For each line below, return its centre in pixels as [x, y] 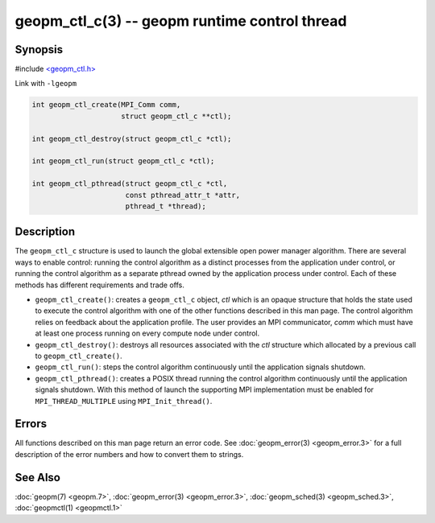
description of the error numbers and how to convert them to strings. [129, 454]
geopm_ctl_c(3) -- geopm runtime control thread [181, 21]
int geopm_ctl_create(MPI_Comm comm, [106, 105]
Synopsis [39, 49]
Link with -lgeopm [46, 84]
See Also [37, 478]
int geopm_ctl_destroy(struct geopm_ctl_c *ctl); [132, 138]
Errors [31, 424]
